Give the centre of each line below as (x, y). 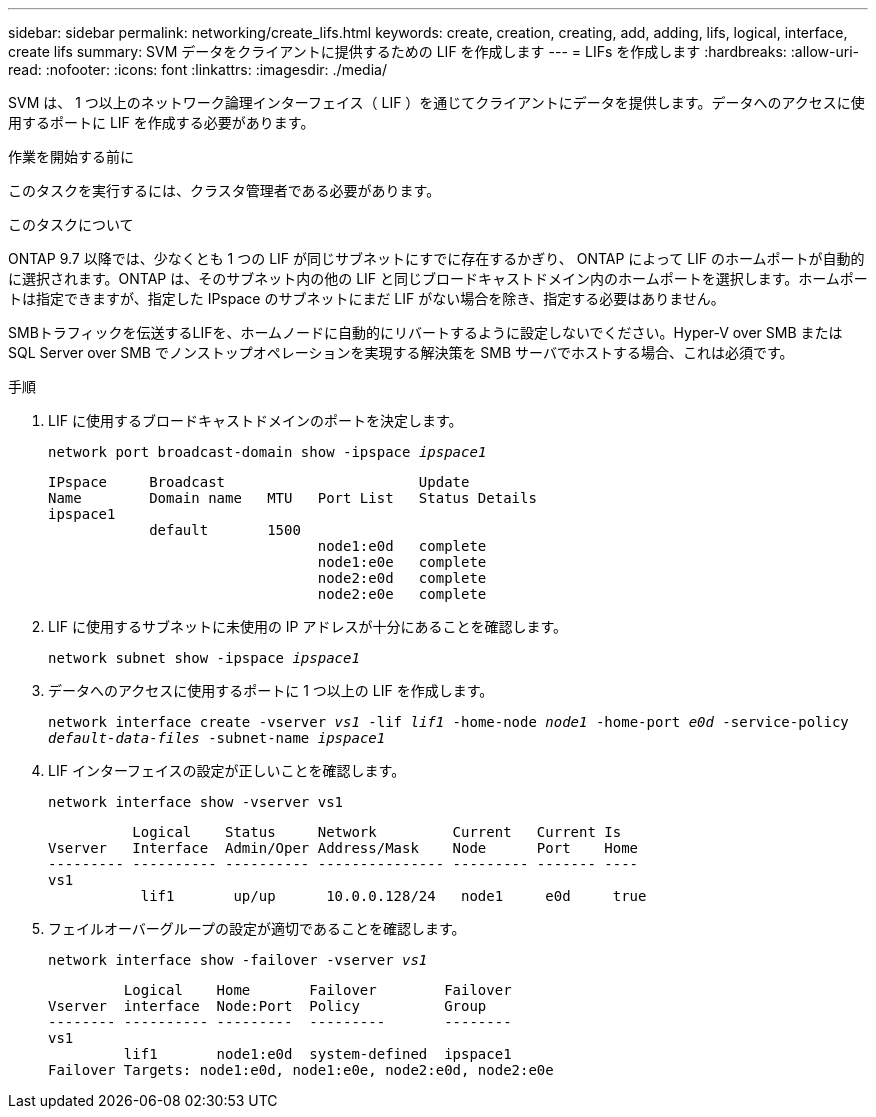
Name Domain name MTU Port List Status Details (292, 498)
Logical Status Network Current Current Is (377, 832)
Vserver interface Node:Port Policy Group (267, 1006)
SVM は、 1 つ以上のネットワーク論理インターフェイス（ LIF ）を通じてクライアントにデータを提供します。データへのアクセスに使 (436, 102)
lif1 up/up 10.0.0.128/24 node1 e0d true (393, 896)
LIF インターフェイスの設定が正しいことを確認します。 (227, 770)
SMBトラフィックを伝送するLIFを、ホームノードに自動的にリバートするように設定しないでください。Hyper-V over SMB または (425, 332)
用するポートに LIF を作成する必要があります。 (161, 122)
